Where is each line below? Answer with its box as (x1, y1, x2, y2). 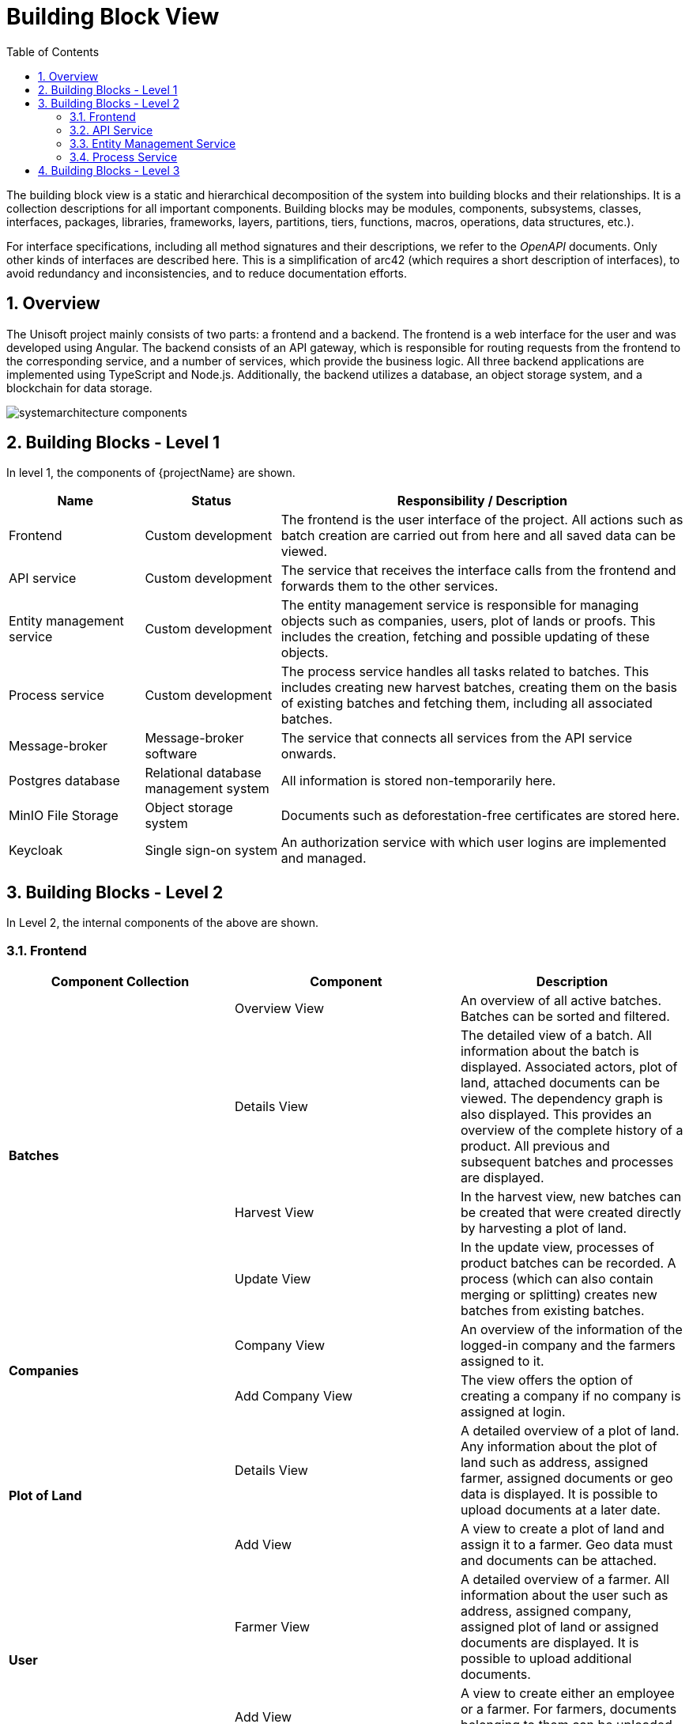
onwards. (280, 746, 337, 762)
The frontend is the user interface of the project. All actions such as (280, 512, 683, 528)
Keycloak (9, 842, 63, 859)
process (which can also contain (460, 1271, 653, 1287)
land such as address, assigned (460, 1454, 649, 1471)
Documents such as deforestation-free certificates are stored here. (280, 807, 680, 824)
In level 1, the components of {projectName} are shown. (6, 466, 296, 480)
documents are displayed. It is (460, 1635, 639, 1651)
